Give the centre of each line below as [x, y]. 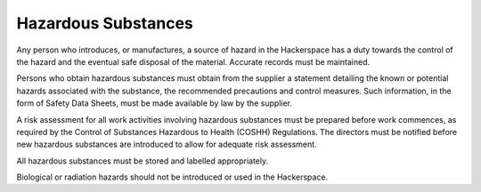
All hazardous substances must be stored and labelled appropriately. [143, 161]
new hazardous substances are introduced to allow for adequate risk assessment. [167, 144]
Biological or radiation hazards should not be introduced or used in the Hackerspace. [172, 177]
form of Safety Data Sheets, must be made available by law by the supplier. [155, 103]
